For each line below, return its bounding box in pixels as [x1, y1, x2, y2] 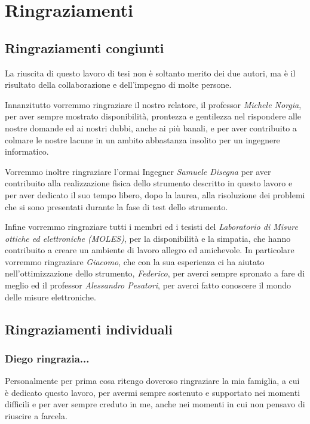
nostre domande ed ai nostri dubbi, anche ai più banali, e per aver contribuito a [5, 121, 297, 134]
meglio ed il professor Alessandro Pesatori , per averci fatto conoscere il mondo [5, 279, 291, 291]
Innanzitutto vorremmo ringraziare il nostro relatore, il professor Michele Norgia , [5, 98, 302, 110]
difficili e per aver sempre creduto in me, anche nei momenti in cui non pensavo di [5, 398, 305, 410]
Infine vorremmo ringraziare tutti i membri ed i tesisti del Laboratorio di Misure [5, 220, 298, 233]
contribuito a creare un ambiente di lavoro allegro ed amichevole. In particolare [5, 244, 294, 256]
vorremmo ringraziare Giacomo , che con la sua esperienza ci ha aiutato [5, 255, 265, 268]
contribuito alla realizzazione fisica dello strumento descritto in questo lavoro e [5, 177, 293, 189]
